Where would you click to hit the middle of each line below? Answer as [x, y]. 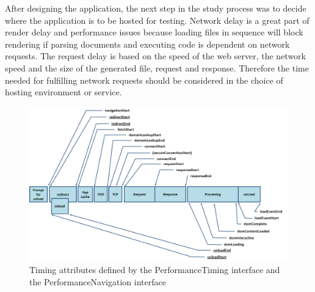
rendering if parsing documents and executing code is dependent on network [147, 44]
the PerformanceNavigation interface [98, 281]
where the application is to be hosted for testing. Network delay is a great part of [157, 20]
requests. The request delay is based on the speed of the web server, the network [155, 56]
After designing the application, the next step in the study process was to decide [156, 8]
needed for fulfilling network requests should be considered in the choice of [144, 80]
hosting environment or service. [63, 92]
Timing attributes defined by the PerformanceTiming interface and [155, 270]
